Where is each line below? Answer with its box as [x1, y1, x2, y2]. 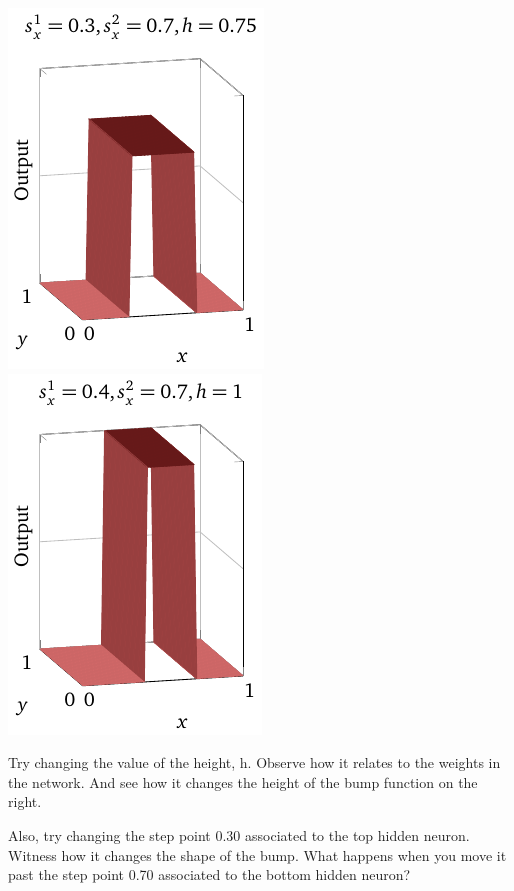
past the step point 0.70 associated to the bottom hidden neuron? [8, 864, 411, 885]
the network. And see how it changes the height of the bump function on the [8, 771, 478, 792]
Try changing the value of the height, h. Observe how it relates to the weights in [8, 752, 501, 773]
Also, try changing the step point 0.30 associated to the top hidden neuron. [8, 824, 470, 845]
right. [8, 791, 42, 812]
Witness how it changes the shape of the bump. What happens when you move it [8, 844, 507, 865]
